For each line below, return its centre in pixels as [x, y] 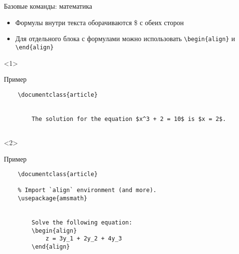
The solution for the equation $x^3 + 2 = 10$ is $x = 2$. [129, 119]
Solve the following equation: [82, 223]
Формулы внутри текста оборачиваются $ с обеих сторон [99, 22]
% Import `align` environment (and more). [87, 190]
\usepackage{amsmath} [52, 199]
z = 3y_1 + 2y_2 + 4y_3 [84, 239]
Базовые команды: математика [48, 6]
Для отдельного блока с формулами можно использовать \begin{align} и [125, 38]
